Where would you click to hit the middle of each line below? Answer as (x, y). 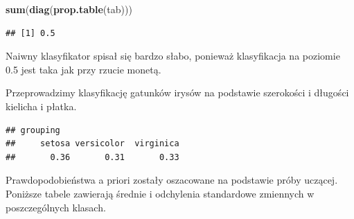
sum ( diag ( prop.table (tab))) (69, 9)
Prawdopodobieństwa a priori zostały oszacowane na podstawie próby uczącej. (172, 180)
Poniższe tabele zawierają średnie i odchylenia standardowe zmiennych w (160, 193)
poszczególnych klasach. (56, 207)
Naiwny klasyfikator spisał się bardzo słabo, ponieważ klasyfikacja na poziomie (173, 56)
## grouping (33, 130)
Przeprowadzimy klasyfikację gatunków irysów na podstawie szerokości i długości (177, 93)
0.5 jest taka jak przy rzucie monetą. (83, 69)
